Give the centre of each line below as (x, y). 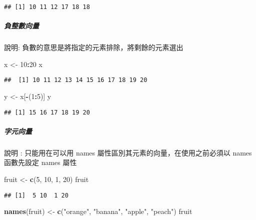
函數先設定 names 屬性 (40, 162)
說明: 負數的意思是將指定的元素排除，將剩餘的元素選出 (94, 47)
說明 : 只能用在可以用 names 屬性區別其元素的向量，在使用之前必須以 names (128, 152)
